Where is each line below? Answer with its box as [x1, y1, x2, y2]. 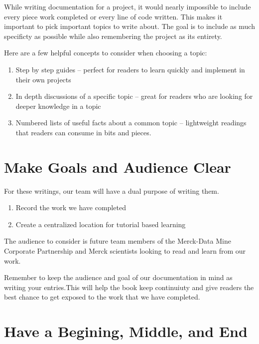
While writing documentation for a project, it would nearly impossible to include [4, 1, 251, 11]
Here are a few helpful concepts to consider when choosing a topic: [4, 47, 207, 58]
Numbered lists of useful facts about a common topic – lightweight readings [15, 117, 247, 128]
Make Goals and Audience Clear [4, 156, 231, 177]
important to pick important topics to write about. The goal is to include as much [4, 21, 255, 31]
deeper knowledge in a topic [15, 100, 101, 111]
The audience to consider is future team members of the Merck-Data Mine [4, 236, 231, 246]
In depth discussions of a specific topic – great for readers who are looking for [15, 91, 253, 101]
